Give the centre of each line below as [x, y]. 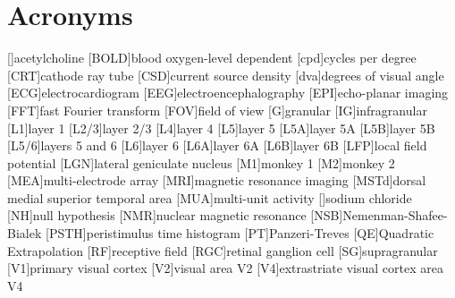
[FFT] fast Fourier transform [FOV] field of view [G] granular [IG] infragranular [217, 110]
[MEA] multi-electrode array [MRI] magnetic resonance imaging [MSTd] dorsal [217, 180]
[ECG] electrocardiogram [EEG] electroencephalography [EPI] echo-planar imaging [228, 93]
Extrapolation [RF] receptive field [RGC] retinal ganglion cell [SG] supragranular [223, 250]
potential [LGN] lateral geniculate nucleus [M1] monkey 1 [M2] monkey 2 [201, 162]
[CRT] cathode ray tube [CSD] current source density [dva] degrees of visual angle [226, 75]
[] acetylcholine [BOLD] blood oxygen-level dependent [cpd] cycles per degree [212, 58]
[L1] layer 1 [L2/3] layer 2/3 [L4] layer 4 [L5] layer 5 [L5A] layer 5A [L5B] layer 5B [221, 128]
